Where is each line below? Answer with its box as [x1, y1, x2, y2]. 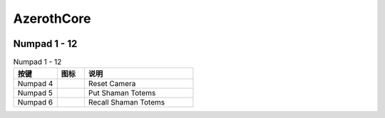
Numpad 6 [17, 97, 53, 107]
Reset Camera [88, 79, 136, 89]
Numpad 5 [17, 88, 53, 98]
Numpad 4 [17, 79, 53, 89]
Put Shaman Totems [88, 88, 156, 98]
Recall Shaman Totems [88, 97, 165, 107]
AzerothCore [13, 11, 91, 26]
